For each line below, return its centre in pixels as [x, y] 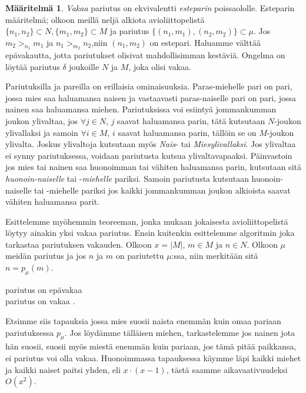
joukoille [84, 66]
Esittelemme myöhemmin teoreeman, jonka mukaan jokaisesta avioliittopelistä [147, 221]
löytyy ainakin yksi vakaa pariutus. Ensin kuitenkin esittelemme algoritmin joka [150, 233]
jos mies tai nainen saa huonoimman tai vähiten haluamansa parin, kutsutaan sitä [153, 167]
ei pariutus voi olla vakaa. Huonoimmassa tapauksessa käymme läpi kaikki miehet [153, 358]
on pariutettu [140, 256]
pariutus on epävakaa [44, 289]
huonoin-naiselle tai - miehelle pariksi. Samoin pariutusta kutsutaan [127, 178]
